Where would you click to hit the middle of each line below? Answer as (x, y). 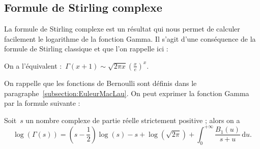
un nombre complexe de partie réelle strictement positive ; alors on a (133, 120)
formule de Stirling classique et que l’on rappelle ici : (86, 49)
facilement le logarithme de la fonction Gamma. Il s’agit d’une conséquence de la (130, 38)
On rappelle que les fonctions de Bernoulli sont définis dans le (100, 83)
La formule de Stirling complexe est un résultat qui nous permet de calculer (122, 29)
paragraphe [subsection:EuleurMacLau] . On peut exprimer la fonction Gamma (127, 93)
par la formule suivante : (42, 103)
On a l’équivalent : (33, 65)
